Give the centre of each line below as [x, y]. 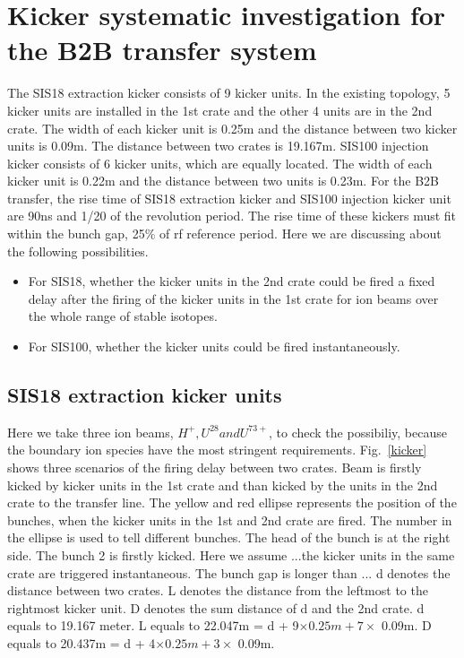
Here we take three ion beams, [90, 432]
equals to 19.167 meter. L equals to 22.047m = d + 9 [153, 625]
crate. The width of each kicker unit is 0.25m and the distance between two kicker [232, 128]
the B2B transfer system [162, 50]
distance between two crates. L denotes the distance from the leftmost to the [218, 590]
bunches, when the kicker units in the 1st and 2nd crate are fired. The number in [230, 519]
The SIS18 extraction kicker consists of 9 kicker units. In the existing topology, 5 [229, 93]
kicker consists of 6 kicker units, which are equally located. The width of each [220, 163]
